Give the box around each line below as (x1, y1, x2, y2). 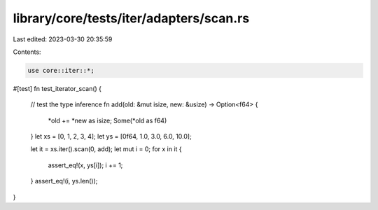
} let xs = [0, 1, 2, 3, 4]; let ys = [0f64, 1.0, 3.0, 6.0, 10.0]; (30, 132, 192, 141)
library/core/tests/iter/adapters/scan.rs (13, 10, 250, 26)
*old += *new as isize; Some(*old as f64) (48, 116, 167, 125)
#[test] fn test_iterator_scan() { (13, 84, 101, 92)
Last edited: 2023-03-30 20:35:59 (13, 35, 113, 43)
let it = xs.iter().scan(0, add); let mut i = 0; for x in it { (30, 145, 182, 153)
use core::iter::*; (27, 66, 94, 74)
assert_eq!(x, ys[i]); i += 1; (48, 161, 123, 169)
